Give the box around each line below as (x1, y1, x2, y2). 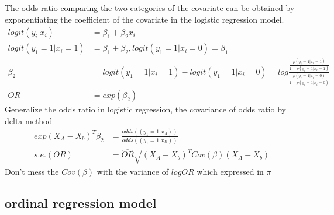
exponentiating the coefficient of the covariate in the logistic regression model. (5, 13, 284, 25)
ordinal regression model (5, 193, 157, 212)
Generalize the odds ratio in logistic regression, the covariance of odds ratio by (5, 103, 286, 115)
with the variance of (97, 165, 168, 177)
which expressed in (197, 165, 264, 177)
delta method (5, 114, 53, 126)
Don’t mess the (5, 165, 59, 177)
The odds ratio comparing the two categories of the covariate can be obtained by (5, 2, 295, 13)
